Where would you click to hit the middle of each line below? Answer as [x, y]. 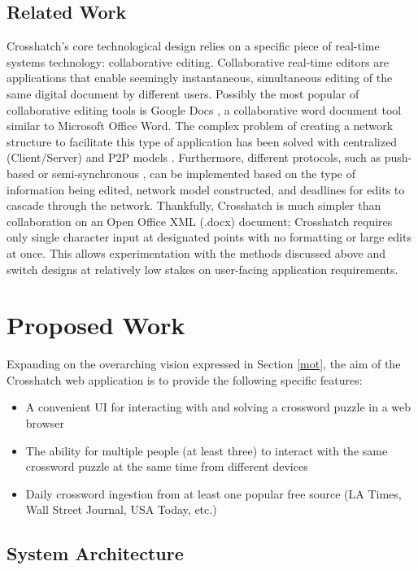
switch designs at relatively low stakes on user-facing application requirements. [202, 269]
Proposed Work [96, 325]
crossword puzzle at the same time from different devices [167, 466]
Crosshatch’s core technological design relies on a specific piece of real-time [193, 46]
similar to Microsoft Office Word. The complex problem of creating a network [200, 126]
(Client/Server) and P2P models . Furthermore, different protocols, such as [194, 157]
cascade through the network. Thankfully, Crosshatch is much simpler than [194, 205]
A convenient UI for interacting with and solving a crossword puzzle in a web [218, 407]
